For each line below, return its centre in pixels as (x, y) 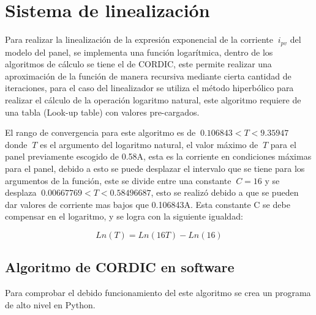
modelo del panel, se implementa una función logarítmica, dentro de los (139, 52)
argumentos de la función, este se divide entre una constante (118, 180)
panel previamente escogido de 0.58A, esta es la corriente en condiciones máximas (158, 156)
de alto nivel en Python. (50, 304)
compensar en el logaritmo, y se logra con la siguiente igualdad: (124, 216)
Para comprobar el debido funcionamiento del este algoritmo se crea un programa (158, 293)
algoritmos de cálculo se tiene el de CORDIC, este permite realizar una (138, 64)
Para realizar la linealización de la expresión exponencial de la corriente (139, 39)
